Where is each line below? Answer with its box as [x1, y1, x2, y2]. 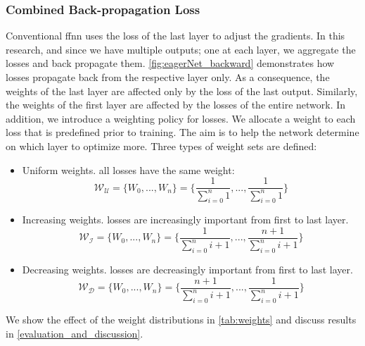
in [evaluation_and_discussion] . [6, 326, 143, 340]
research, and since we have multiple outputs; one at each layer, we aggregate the [6, 42, 356, 56]
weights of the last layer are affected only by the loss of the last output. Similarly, [6, 83, 358, 98]
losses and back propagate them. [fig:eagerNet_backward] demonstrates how [6, 56, 335, 70]
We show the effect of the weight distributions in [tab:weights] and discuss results [6, 311, 357, 326]
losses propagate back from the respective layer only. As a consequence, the [6, 70, 330, 84]
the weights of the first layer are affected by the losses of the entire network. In [6, 97, 346, 112]
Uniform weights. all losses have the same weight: [22, 162, 235, 177]
